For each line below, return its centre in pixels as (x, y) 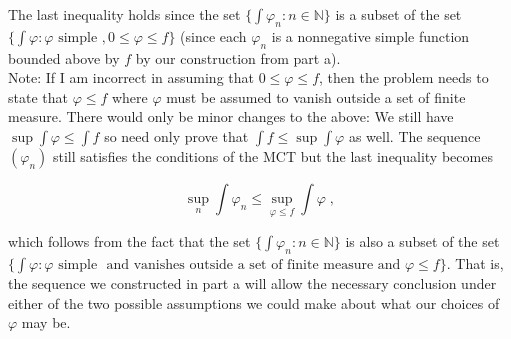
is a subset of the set (398, 14)
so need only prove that (176, 135)
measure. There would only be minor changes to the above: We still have (231, 116)
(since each (213, 35)
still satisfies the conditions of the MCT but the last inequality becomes (272, 155)
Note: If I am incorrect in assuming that (131, 77)
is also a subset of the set (422, 241)
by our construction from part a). (238, 57)
